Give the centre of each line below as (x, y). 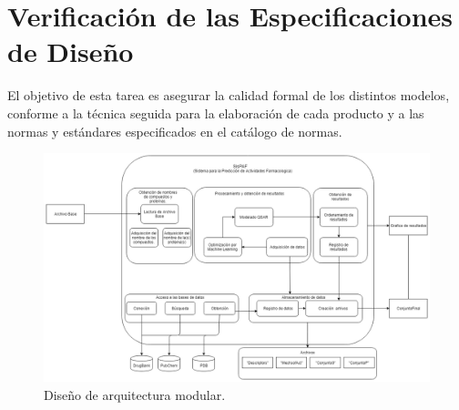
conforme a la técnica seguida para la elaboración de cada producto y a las (216, 113)
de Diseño (71, 51)
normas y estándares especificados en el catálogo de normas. (175, 131)
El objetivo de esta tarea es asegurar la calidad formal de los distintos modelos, (229, 95)
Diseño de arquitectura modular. (135, 394)
